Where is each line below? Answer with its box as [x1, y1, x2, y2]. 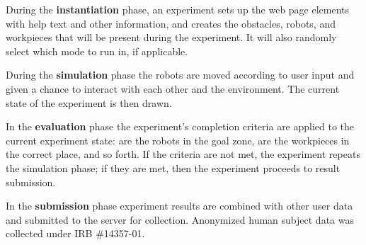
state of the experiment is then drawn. [6, 95, 172, 110]
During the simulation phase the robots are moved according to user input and [6, 67, 355, 82]
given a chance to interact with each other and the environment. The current [6, 81, 340, 96]
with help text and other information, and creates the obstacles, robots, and [6, 16, 336, 30]
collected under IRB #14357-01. [6, 226, 145, 241]
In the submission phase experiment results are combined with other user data [6, 198, 353, 213]
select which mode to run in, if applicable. [6, 43, 188, 58]
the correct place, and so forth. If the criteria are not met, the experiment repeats [6, 147, 360, 161]
